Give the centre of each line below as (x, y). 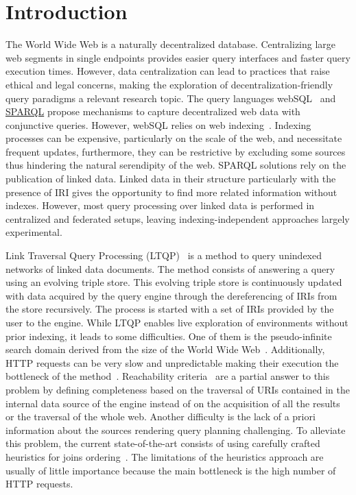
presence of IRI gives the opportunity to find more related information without (171, 192)
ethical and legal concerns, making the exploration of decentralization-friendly (169, 84)
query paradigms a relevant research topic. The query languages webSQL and (171, 98)
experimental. (34, 232)
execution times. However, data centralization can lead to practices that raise (168, 71)
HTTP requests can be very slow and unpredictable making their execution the (172, 362)
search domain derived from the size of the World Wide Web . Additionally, (165, 349)
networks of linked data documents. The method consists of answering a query (170, 268)
